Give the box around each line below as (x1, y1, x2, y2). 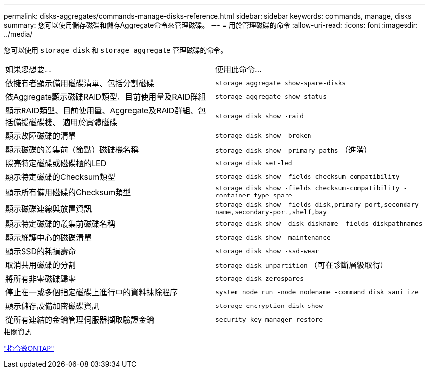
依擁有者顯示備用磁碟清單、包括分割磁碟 (5, 78, 155, 88)
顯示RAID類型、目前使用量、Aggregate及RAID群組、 (5, 106, 198, 115)
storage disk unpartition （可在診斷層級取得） (215, 260, 388, 270)
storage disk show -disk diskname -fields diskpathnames (215, 219, 423, 227)
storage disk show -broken (215, 131, 311, 139)
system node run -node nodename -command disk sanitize (215, 288, 419, 296)
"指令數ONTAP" (4, 344, 54, 352)
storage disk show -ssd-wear (215, 247, 319, 255)
